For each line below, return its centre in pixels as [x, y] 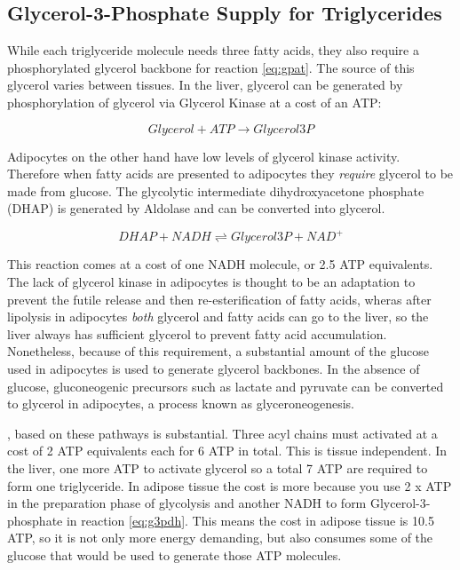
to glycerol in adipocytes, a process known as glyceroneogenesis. [181, 404]
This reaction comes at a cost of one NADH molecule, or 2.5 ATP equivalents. [220, 264]
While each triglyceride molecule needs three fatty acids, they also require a [213, 50]
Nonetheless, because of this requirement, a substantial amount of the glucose [218, 351]
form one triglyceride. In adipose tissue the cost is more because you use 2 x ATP [230, 485]
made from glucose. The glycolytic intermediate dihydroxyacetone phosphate [216, 190]
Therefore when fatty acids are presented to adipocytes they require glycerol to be [230, 174]
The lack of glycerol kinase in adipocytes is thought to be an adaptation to [211, 282]
